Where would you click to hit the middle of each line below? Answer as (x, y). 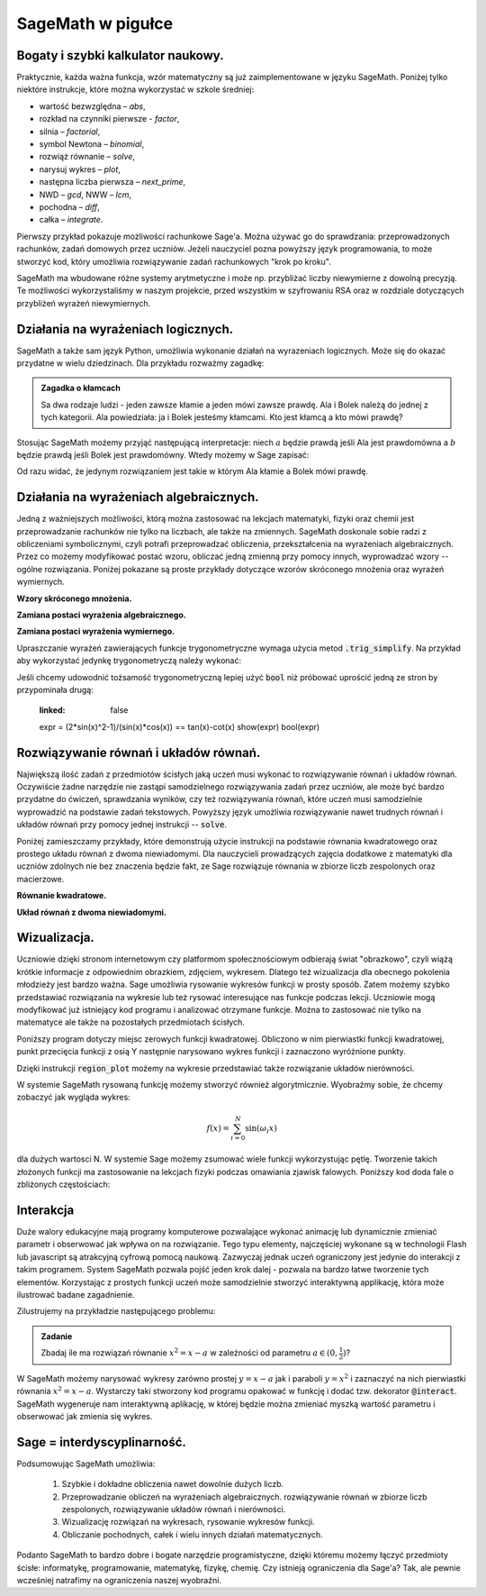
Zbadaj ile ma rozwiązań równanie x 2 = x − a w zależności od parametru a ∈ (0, (189, 1352)
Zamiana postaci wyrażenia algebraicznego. (101, 615)
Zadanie (57, 1336)
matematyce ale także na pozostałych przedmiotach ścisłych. (130, 1022)
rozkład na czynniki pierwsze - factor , (109, 119)
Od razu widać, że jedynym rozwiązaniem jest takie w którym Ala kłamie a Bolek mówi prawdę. (193, 471)
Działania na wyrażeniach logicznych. (125, 329)
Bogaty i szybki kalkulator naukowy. (120, 55)
